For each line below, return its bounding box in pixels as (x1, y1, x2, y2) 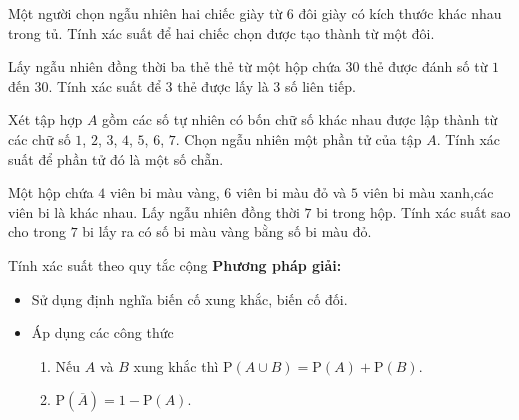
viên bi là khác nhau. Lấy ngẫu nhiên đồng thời (8, 201, 300, 222)
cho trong (8, 221, 66, 242)
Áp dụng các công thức (31, 322, 174, 343)
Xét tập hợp (8, 109, 83, 130)
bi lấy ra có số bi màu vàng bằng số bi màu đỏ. (82, 221, 372, 242)
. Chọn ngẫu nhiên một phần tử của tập (175, 128, 422, 149)
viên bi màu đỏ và (235, 182, 347, 203)
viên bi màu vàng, (109, 182, 220, 203)
